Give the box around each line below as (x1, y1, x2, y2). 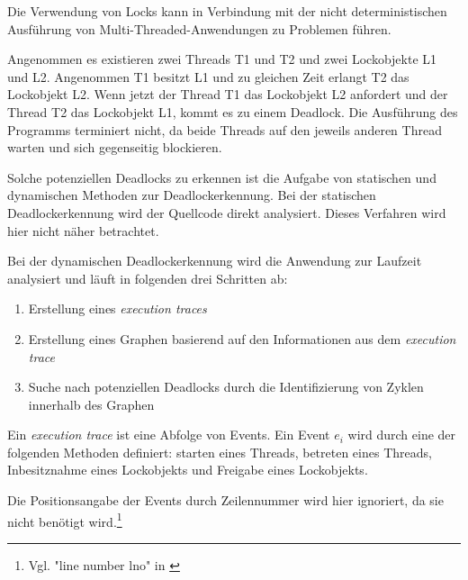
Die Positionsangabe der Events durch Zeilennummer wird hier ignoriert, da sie (7, 491, 444, 510)
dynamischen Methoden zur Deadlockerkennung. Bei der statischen (7, 186, 376, 204)
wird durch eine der (347, 425, 456, 444)
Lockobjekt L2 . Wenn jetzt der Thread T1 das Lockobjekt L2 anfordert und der (7, 85, 448, 104)
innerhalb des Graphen (28, 394, 155, 413)
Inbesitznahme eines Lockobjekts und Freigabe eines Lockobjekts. (7, 460, 368, 479)
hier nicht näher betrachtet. (7, 221, 159, 240)
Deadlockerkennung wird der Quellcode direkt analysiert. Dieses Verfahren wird (7, 203, 446, 222)
